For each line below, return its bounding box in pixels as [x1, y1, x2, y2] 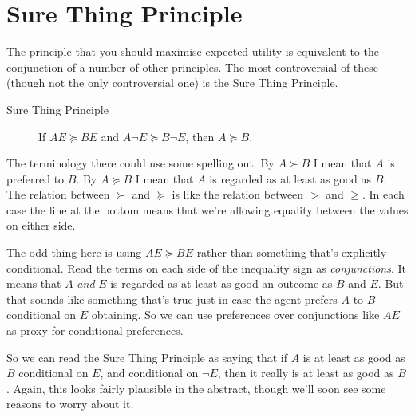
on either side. [6, 217, 76, 234]
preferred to [6, 170, 65, 187]
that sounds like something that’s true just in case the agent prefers [6, 290, 338, 307]
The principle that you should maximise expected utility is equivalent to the [6, 43, 379, 60]
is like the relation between [172, 186, 304, 203]
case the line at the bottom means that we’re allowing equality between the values [6, 201, 409, 218]
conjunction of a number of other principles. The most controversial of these [6, 58, 379, 75]
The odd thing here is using [6, 244, 142, 261]
